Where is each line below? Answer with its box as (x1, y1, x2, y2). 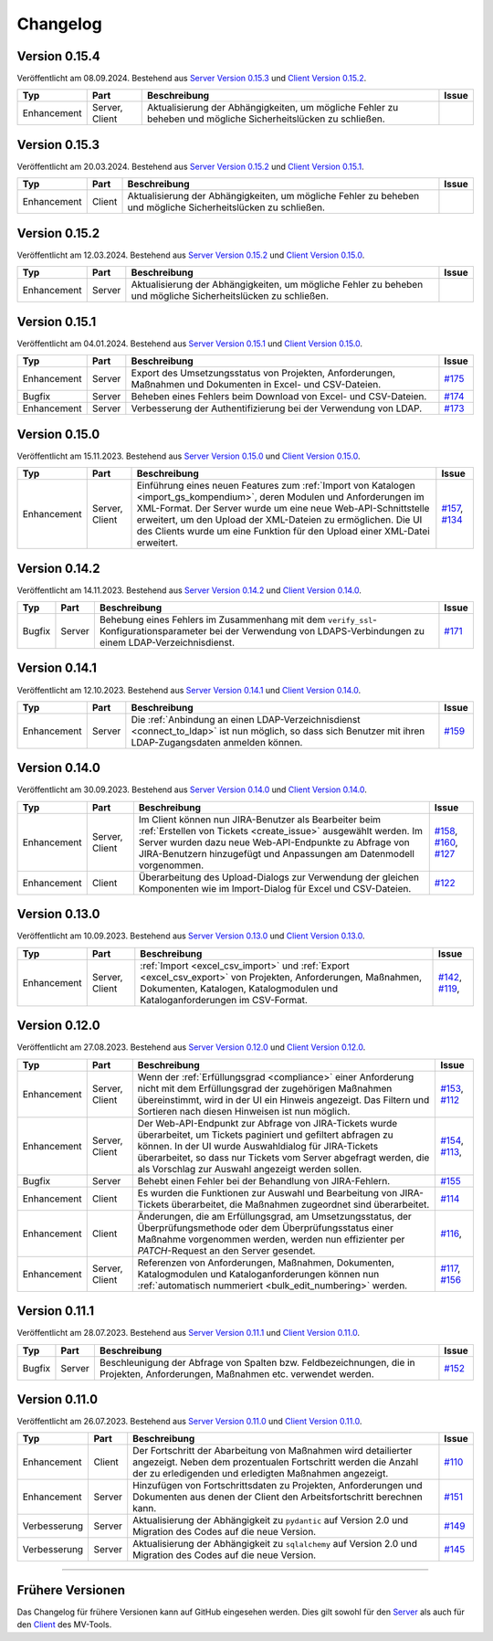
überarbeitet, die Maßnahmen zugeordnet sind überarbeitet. (171, 1198, 430, 1211)
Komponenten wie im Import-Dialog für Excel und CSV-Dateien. (138, 882, 412, 895)
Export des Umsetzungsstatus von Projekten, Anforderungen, (131, 366, 396, 379)
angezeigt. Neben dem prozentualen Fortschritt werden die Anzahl (132, 1456, 419, 1468)
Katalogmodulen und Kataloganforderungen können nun (137, 1267, 380, 1280)
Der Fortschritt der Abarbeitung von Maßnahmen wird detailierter (132, 1445, 413, 1457)
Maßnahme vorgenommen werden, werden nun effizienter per (137, 1233, 405, 1245)
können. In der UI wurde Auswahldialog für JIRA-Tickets (137, 1139, 379, 1152)
